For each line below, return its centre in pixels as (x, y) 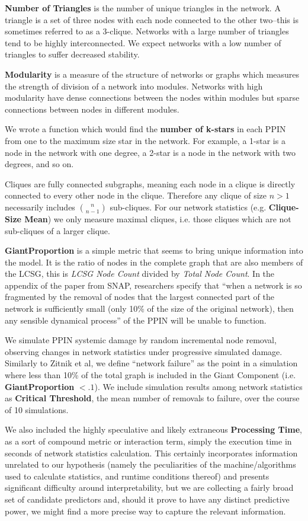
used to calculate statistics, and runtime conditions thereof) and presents (137, 476)
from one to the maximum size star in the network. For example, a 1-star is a (145, 140)
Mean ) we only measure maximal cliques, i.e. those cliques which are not (158, 218)
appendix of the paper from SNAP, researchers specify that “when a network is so (153, 285)
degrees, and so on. (39, 164)
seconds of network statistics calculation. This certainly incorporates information (151, 453)
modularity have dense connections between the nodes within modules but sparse (152, 98)
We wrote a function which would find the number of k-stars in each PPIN (145, 129)
